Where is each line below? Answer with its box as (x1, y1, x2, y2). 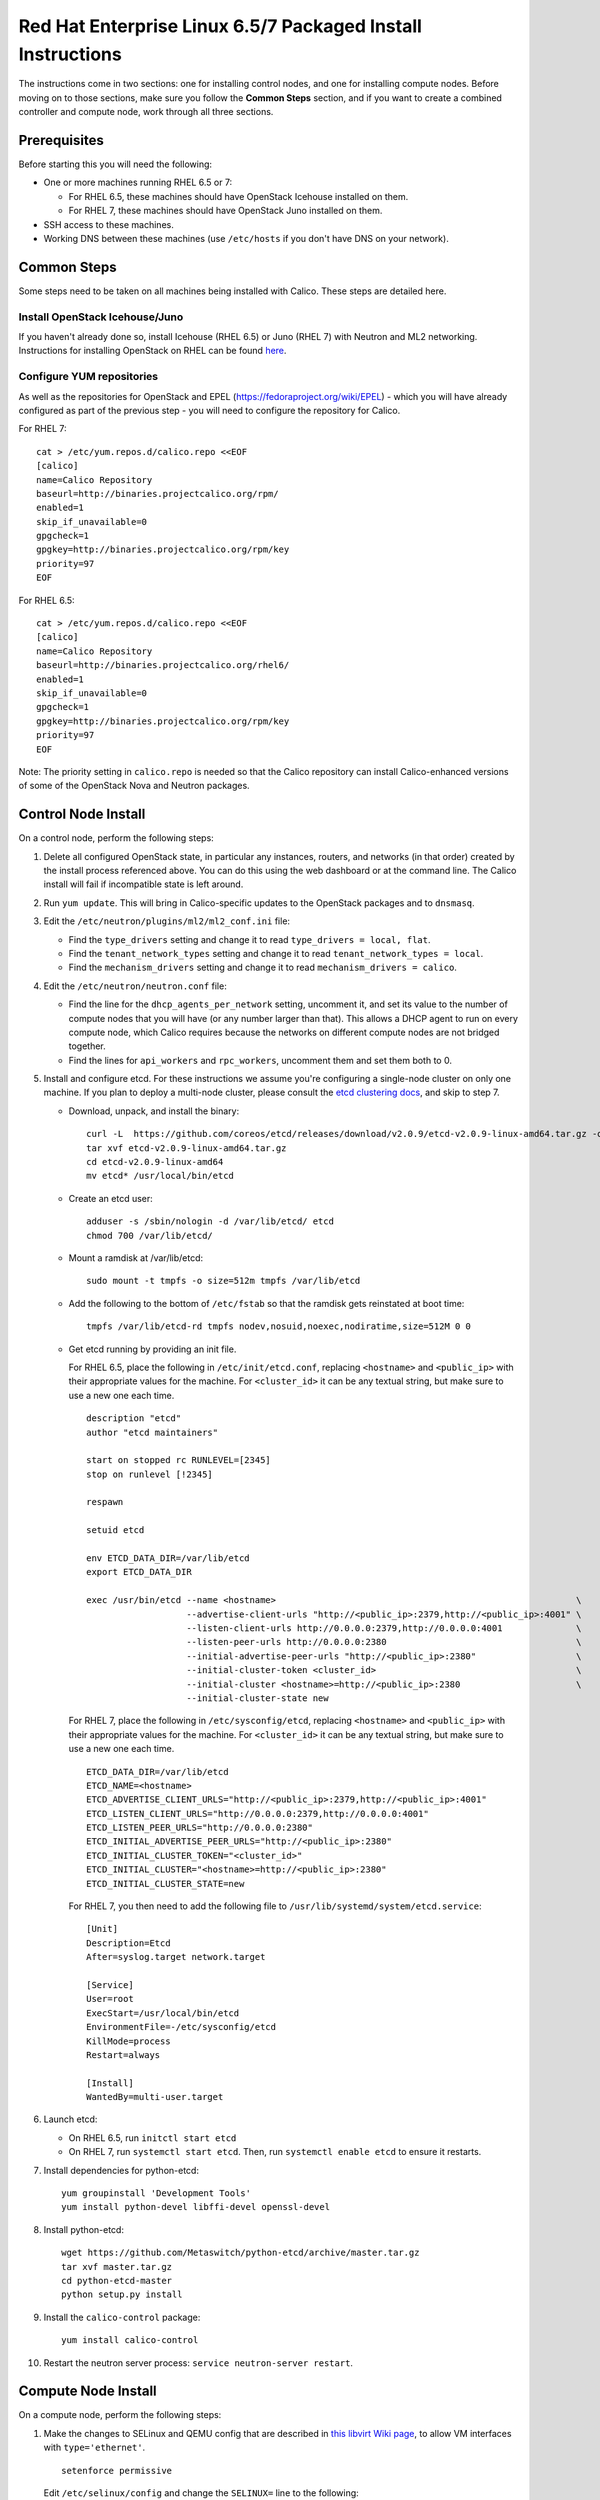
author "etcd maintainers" (86, 1426, 219, 1438)
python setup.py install (61, 2289, 183, 2300)
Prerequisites (18, 131, 104, 149)
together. (68, 1040, 107, 1052)
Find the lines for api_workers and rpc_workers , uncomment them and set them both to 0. (68, 1054, 452, 1066)
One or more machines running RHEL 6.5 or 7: (43, 176, 233, 189)
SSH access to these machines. (43, 218, 174, 230)
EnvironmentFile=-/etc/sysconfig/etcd (86, 2021, 277, 2033)
